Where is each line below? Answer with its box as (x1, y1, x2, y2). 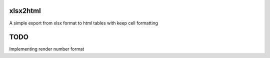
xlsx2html (9, 6, 41, 15)
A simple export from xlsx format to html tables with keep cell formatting (9, 20, 158, 26)
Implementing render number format (9, 46, 84, 52)
